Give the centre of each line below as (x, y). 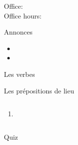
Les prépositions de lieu (39, 90)
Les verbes (19, 74)
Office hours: (23, 15)
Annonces (18, 32)
